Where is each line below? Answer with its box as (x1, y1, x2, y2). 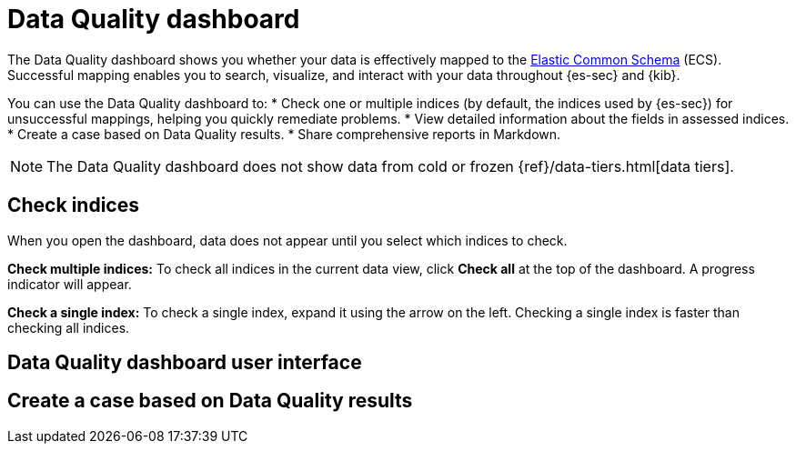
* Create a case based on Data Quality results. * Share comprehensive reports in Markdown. (7, 125, 561, 142)
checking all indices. (7, 319, 130, 336)
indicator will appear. (7, 276, 132, 292)
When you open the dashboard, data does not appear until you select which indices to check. (7, 232, 568, 248)
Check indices (7, 194, 139, 217)
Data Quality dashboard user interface (7, 351, 362, 375)
